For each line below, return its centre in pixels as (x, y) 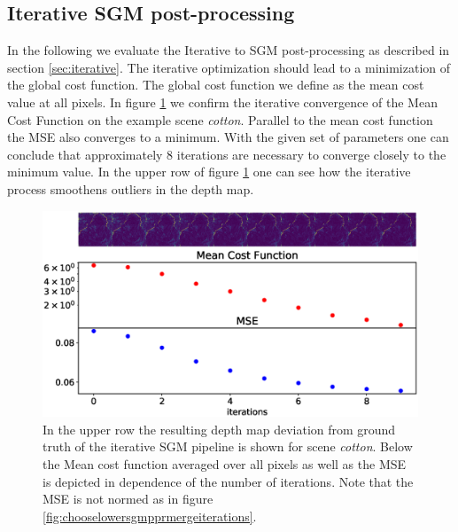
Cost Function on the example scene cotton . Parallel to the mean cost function (220, 119)
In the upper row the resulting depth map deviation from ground (219, 429)
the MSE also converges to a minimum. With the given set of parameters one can (228, 137)
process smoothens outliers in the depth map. (131, 188)
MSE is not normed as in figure (128, 499)
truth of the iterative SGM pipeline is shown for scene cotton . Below (228, 446)
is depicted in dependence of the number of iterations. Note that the (228, 481)
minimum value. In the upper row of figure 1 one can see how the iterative (209, 172)
